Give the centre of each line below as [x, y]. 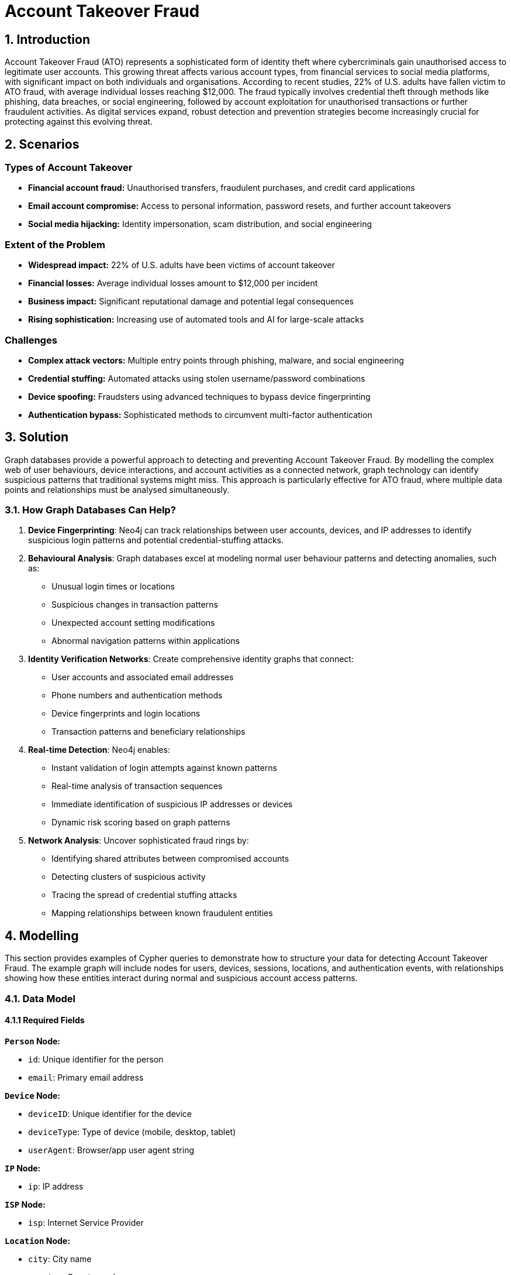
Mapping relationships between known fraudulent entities [162, 913]
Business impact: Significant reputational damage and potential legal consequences [191, 301]
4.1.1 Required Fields [45, 1020]
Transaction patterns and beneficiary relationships [149, 732]
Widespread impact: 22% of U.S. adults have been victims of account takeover [182, 265]
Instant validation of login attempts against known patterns [164, 768]
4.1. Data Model [40, 998]
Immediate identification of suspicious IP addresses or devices [172, 804]
